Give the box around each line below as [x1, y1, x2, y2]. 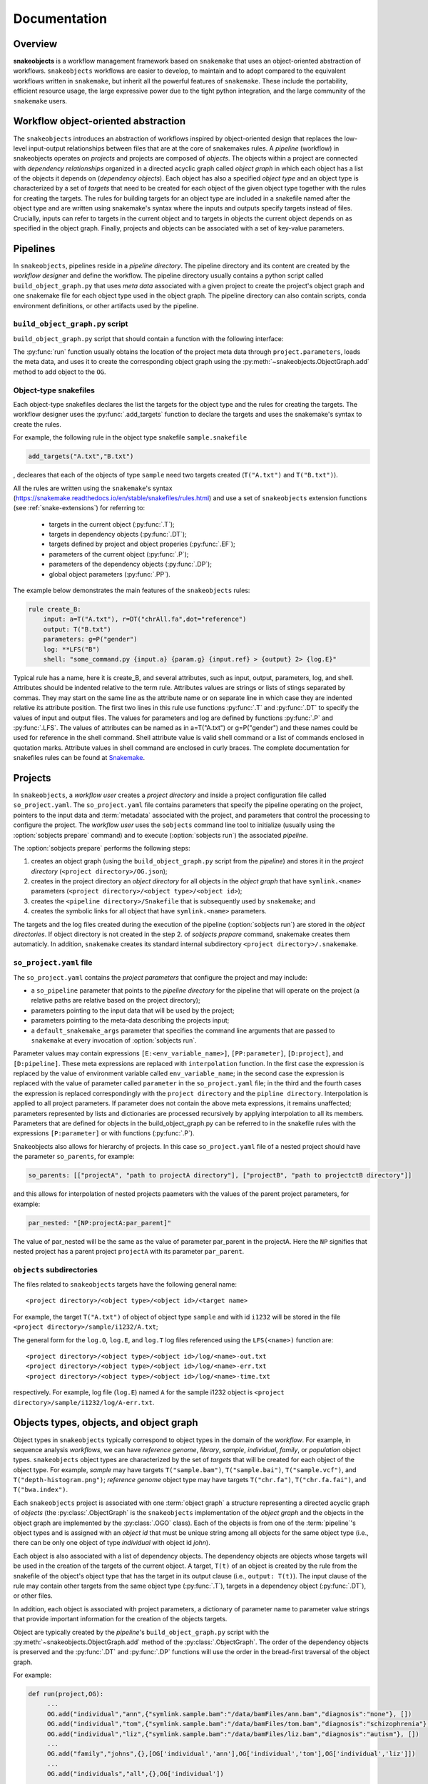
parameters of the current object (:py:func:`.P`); [49, 549, 189, 558]
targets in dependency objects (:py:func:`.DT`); [49, 530, 187, 539]
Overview [13, 38, 58, 50]
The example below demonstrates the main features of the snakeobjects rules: [13, 586, 250, 595]
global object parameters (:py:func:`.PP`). [49, 569, 170, 578]
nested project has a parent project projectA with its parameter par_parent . [13, 1247, 245, 1255]
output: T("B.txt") [43, 625, 112, 633]
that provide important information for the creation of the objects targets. [13, 1615, 228, 1623]
